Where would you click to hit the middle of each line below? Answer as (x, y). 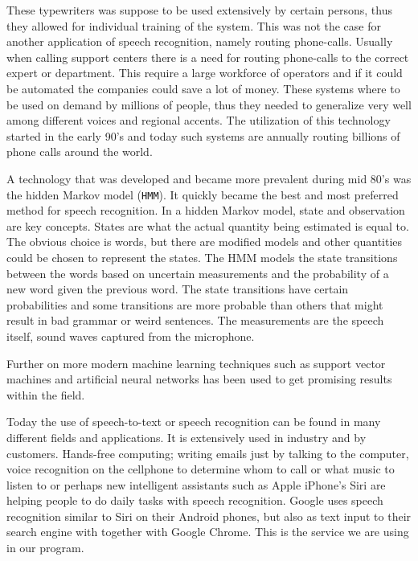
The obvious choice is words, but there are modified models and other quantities (205, 242)
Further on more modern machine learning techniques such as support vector (196, 363)
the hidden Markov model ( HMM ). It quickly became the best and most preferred (203, 194)
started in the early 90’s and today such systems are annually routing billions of (203, 135)
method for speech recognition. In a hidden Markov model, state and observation (206, 210)
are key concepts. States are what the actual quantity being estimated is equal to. (208, 225)
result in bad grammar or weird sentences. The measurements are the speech (195, 320)
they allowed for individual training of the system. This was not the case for (194, 25)
